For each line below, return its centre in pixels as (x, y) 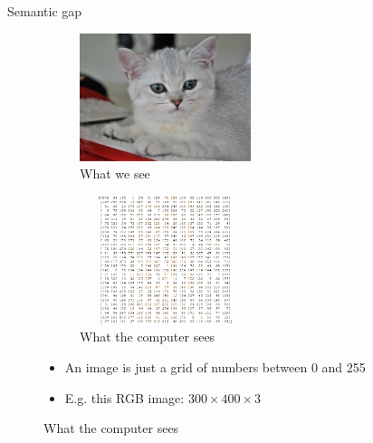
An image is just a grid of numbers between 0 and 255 (215, 366)
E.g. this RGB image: (124, 397)
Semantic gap (45, 11)
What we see (115, 173)
